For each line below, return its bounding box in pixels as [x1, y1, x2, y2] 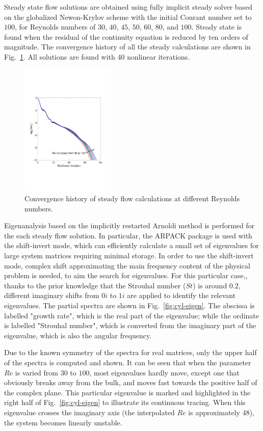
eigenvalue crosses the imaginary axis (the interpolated [4, 407, 175, 417]
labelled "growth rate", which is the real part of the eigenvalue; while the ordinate [4, 310, 259, 320]
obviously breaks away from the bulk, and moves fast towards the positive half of [4, 377, 257, 388]
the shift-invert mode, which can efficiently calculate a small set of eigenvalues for [4, 240, 259, 251]
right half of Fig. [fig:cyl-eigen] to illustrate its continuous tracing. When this [4, 397, 246, 408]
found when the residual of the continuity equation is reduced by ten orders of [4, 31, 248, 42]
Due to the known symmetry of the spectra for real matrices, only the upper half [4, 347, 257, 358]
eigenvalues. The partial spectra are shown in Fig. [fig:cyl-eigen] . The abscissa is [4, 300, 255, 311]
